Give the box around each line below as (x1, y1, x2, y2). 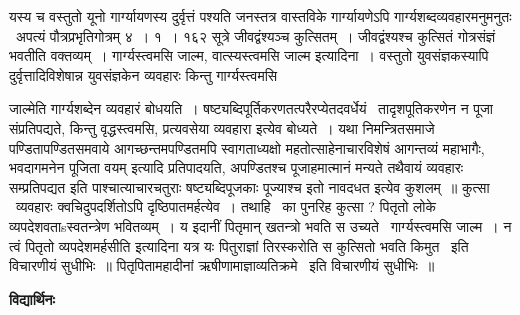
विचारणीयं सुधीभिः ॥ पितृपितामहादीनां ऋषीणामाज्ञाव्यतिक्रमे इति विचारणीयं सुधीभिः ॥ (9, 255, 435, 276)
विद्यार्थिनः (9, 288, 55, 309)
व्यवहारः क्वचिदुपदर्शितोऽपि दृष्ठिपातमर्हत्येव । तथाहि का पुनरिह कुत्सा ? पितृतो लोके (15, 196, 436, 217)
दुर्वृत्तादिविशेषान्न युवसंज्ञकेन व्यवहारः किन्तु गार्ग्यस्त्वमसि (9, 64, 278, 85)
